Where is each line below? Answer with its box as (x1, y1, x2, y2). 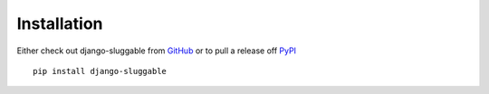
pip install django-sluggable (33, 66, 168, 76)
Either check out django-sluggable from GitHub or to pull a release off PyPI (16, 45, 297, 56)
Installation (16, 14, 103, 33)
